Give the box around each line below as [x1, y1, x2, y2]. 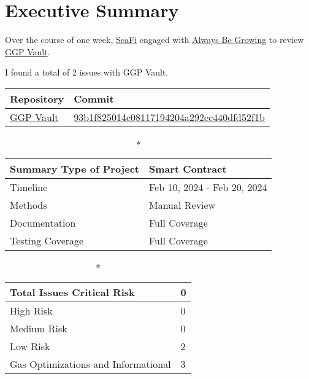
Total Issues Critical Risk [10, 284, 135, 299]
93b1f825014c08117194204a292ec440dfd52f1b [74, 109, 265, 124]
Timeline [10, 179, 48, 194]
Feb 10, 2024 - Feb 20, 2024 [148, 179, 267, 194]
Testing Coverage [10, 233, 84, 248]
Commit [74, 91, 114, 106]
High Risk [10, 303, 53, 318]
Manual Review [148, 197, 216, 212]
